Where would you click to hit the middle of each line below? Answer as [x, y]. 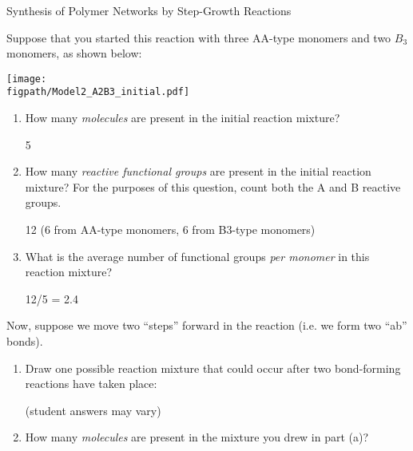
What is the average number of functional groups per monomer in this [197, 256]
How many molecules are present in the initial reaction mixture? [183, 118]
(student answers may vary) [93, 410]
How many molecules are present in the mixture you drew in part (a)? [197, 437]
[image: [27, 79]
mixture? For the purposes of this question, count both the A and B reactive [213, 186]
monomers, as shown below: [74, 53]
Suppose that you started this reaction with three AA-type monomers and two [199, 37]
